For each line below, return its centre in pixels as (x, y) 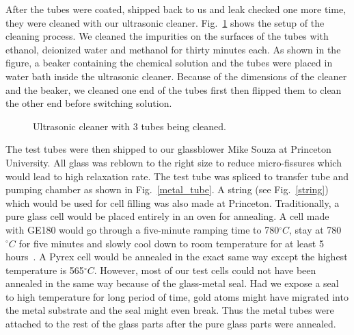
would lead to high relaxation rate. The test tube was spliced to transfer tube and (177, 176)
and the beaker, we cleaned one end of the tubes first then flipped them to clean (174, 89)
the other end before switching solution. (89, 103)
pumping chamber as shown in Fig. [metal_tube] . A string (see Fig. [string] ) (167, 189)
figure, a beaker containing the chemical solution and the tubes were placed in (169, 63)
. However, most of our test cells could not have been (205, 270)
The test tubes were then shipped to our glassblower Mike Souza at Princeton (168, 149)
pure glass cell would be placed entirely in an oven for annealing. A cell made (167, 216)
